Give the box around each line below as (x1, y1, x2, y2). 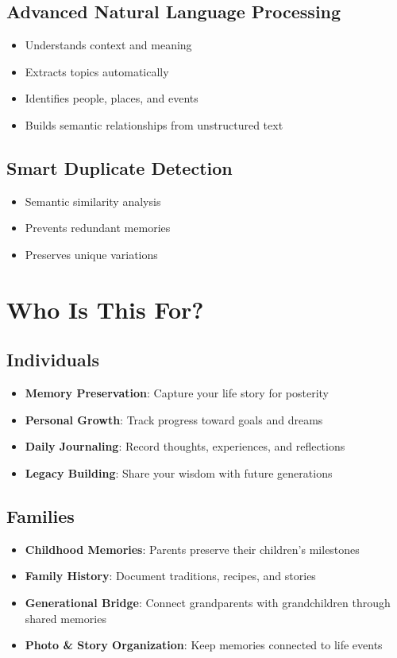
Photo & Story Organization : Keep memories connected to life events (25, 637, 383, 653)
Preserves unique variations (25, 246, 158, 262)
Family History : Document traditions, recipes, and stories (25, 567, 316, 584)
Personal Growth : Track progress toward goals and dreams (25, 411, 323, 428)
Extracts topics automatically (25, 63, 169, 79)
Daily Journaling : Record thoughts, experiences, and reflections (25, 438, 345, 455)
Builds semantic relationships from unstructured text (25, 116, 283, 133)
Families (6, 503, 75, 528)
